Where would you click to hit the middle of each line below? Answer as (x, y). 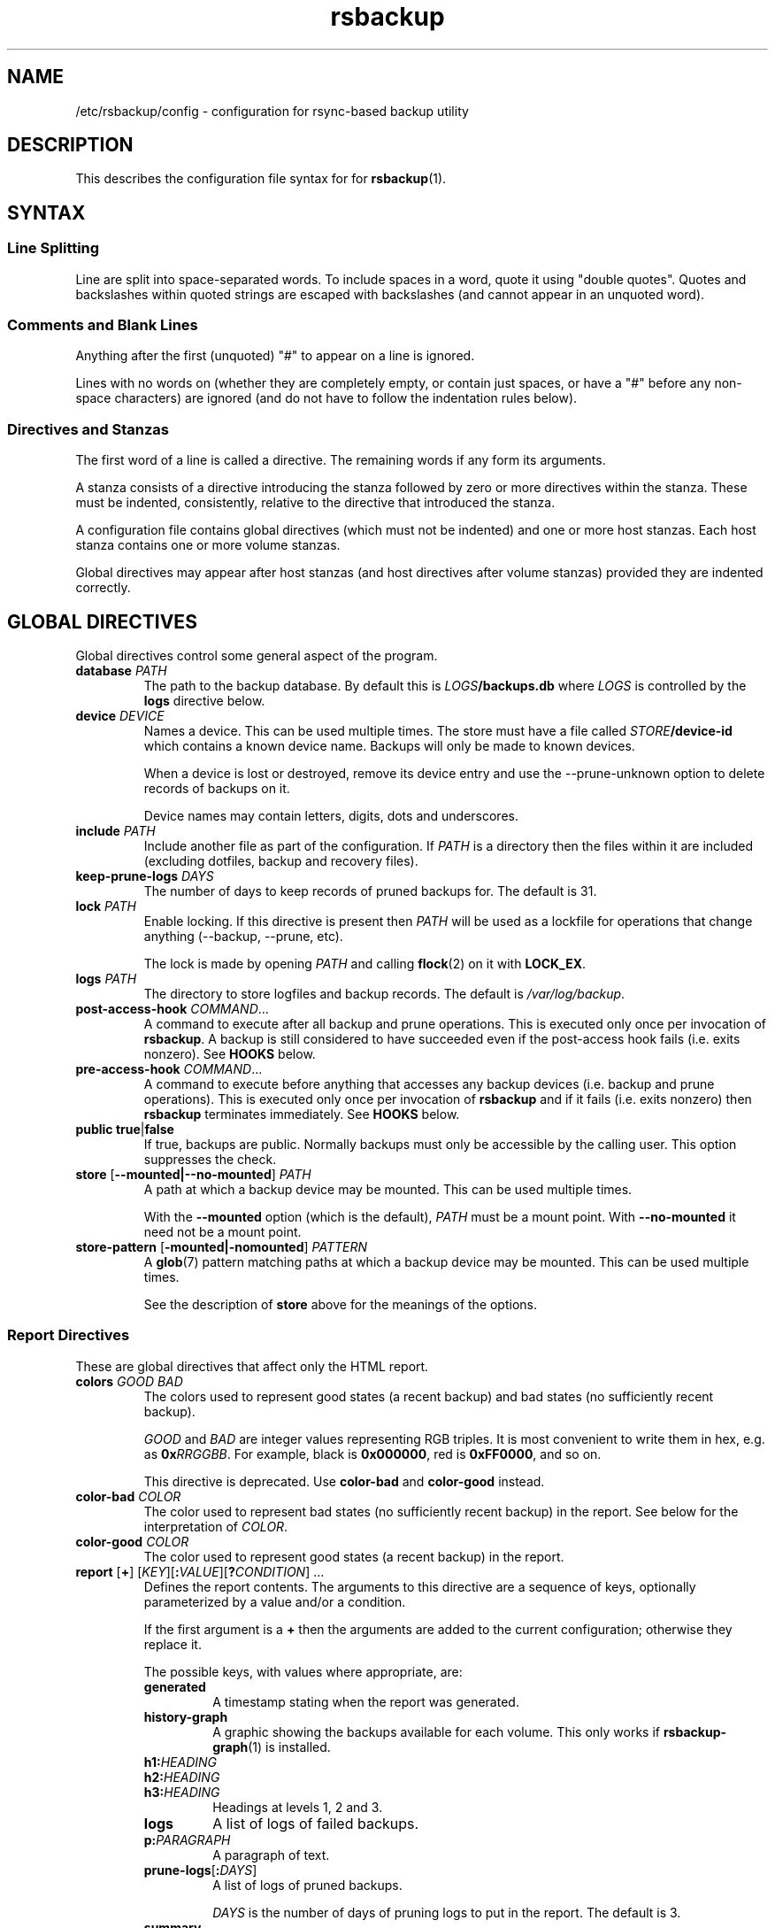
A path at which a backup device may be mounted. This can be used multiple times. (388, 1189)
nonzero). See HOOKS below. (230, 1054)
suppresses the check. (210, 1159)
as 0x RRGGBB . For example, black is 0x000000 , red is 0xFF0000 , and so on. (372, 1454)
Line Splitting (54, 248)
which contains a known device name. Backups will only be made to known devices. (389, 746)
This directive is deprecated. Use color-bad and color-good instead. (344, 1481)
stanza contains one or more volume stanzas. (208, 545)
